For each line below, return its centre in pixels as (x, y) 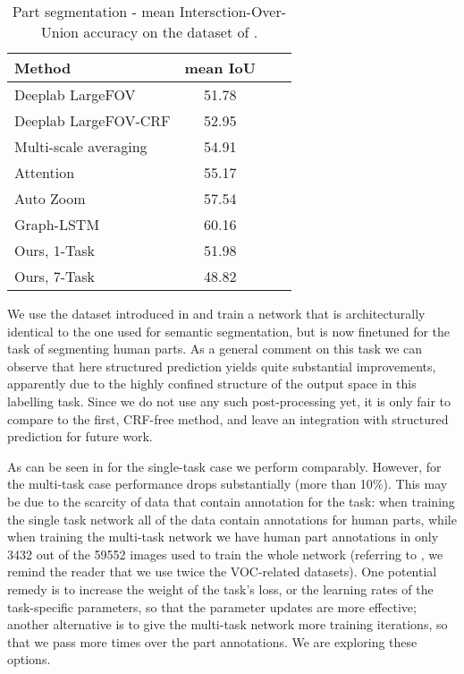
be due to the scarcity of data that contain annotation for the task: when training (231, 501)
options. (29, 659)
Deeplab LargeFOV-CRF (93, 120)
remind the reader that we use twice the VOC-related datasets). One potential (222, 572)
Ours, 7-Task (55, 276)
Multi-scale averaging (81, 146)
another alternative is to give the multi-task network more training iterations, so (228, 624)
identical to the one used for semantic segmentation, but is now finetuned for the (229, 331)
